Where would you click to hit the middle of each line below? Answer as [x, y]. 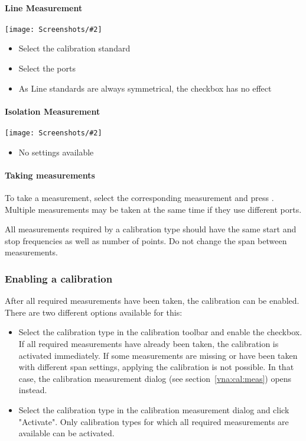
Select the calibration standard [74, 48]
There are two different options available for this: [94, 312]
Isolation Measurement [53, 111]
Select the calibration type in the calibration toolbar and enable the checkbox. [160, 332]
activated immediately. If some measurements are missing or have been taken [158, 355]
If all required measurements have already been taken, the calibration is [149, 344]
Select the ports [47, 68]
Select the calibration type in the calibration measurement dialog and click [154, 410]
